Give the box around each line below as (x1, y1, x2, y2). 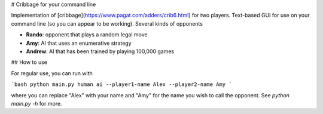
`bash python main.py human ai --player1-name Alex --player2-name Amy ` (11, 81, 233, 88)
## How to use (11, 58, 48, 66)
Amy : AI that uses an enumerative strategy (26, 39, 132, 47)
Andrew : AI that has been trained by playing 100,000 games (26, 48, 175, 55)
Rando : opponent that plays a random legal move (26, 31, 148, 38)
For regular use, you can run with (11, 69, 93, 77)
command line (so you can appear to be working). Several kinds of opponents (11, 20, 203, 27)
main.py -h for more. (11, 100, 62, 107)
